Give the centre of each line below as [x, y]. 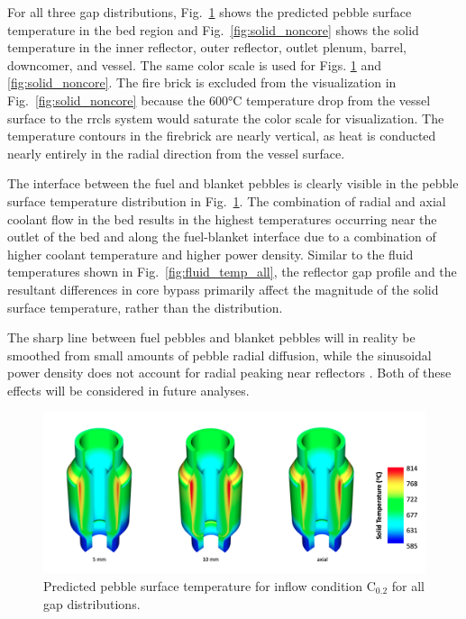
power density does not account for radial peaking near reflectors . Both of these [229, 373]
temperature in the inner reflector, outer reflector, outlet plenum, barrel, [207, 47]
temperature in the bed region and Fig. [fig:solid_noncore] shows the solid [213, 29]
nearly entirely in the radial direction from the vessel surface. [176, 153]
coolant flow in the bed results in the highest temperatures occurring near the [222, 218]
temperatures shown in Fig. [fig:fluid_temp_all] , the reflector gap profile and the [232, 272]
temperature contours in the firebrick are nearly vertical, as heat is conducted [222, 136]
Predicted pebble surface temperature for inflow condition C [210, 585]
